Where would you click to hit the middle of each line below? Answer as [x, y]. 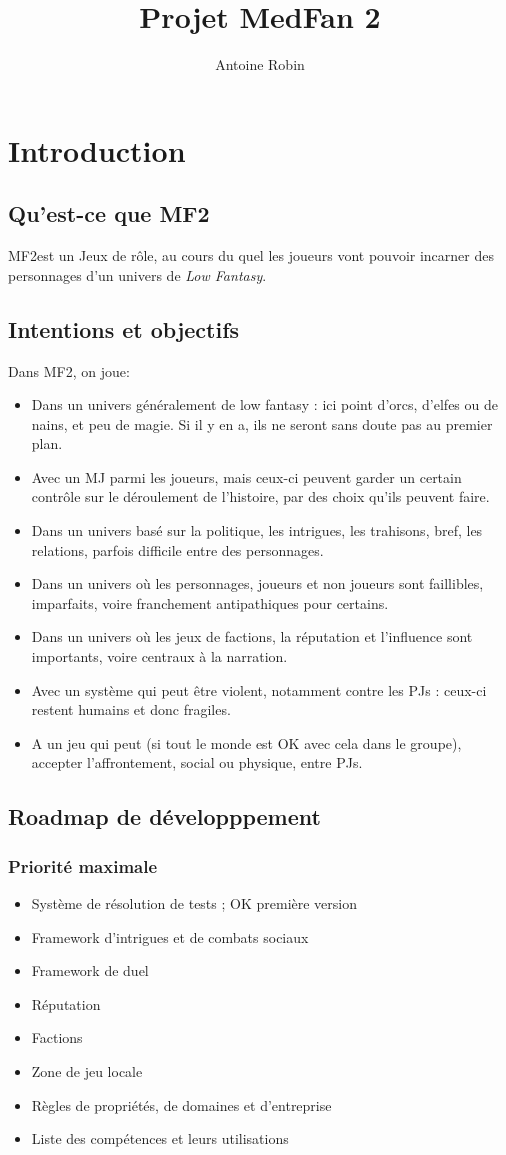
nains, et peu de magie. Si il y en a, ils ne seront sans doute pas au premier [262, 423]
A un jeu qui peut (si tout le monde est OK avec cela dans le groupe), [246, 742]
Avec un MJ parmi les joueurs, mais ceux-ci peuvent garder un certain [246, 476]
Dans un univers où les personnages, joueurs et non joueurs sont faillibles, [257, 583]
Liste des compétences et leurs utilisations [160, 1138]
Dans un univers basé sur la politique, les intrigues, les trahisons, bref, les [257, 530]
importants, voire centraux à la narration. [159, 656]
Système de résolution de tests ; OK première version [194, 903]
